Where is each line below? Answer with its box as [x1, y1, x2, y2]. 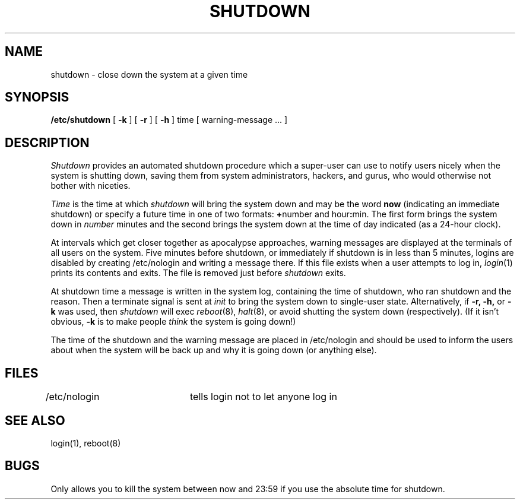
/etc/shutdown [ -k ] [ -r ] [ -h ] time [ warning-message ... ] [50, 115, 288, 125]
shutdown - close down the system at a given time [50, 69, 248, 80]
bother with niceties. [50, 180, 131, 191]
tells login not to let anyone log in [189, 391, 337, 403]
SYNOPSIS [5, 90, 69, 105]
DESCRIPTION [5, 135, 90, 150]
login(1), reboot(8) [50, 438, 121, 448]
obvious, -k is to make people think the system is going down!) [50, 316, 296, 327]
